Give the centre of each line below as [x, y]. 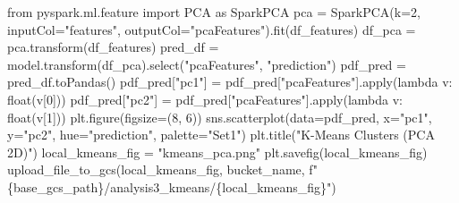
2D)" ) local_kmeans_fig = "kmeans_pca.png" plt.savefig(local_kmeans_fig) [217, 152]
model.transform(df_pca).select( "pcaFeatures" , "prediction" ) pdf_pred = [207, 64]
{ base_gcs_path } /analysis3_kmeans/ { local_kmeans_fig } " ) [172, 186]
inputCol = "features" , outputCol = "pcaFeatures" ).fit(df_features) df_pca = [212, 29]
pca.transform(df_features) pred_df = [113, 47]
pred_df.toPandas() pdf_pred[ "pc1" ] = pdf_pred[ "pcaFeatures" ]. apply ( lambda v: [230, 82]
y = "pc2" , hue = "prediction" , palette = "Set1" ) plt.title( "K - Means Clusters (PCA [221, 135]
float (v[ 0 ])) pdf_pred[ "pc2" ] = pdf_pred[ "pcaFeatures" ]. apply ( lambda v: [205, 99]
